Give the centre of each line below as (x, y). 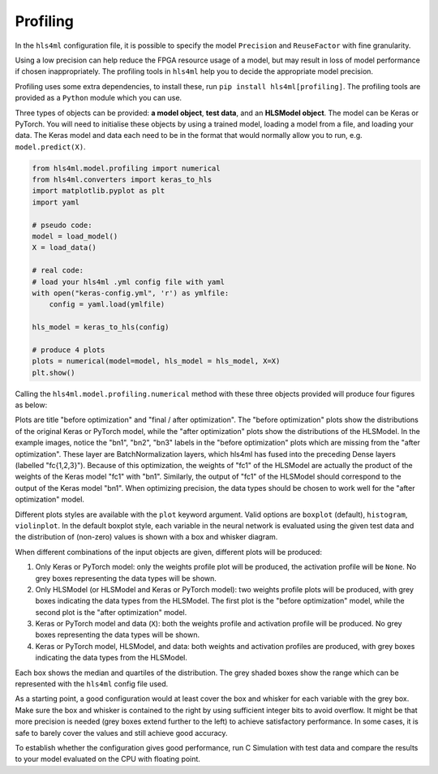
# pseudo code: (62, 225)
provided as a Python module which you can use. (99, 98)
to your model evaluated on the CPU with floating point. (107, 759)
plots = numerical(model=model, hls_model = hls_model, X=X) (156, 361)
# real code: (58, 271)
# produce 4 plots (69, 350)
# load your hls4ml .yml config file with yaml (128, 282)
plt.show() (54, 372)
